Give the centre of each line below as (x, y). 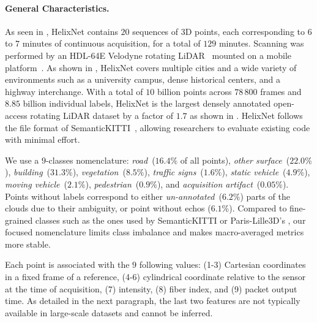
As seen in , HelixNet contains (62, 31)
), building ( (28, 172)
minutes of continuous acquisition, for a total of (111, 43)
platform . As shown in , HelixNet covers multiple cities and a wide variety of (151, 67)
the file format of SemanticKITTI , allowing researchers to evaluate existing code (158, 127)
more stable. (28, 244)
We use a (22, 160)
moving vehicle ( (36, 184)
